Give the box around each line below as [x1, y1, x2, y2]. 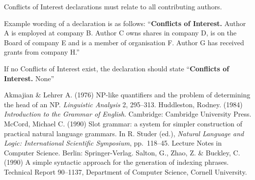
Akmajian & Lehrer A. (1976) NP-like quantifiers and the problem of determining [4, 90, 251, 100]
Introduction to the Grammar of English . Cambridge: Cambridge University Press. [4, 109, 252, 119]
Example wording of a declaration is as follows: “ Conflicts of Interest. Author [4, 18, 246, 28]
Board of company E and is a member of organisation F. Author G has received [4, 37, 244, 47]
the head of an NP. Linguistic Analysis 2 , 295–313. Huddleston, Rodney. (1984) [4, 99, 243, 109]
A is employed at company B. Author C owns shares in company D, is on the [4, 28, 237, 38]
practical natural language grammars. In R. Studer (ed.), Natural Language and [4, 128, 244, 138]
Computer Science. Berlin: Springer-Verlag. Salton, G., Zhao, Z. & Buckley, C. [4, 147, 240, 157]
